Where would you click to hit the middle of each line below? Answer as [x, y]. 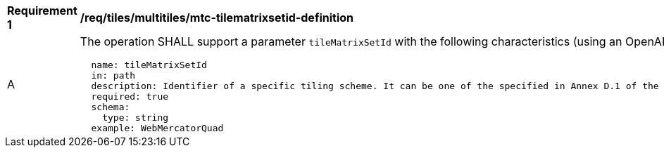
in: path [113, 75]
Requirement [42, 11]
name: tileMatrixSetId [149, 65]
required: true [130, 97]
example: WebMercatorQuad [157, 128]
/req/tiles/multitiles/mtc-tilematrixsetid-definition [217, 18]
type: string [136, 118]
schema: [111, 107]
